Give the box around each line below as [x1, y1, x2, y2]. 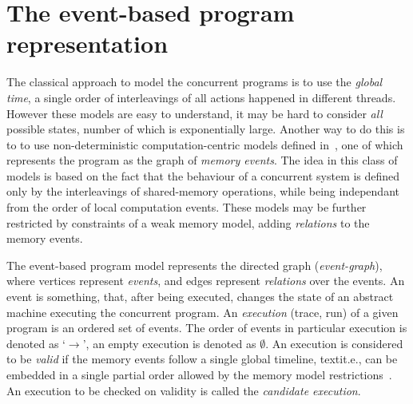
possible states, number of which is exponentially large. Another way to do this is [6, 121, 405, 137]
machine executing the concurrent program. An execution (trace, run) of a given [6, 303, 399, 320]
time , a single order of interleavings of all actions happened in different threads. [6, 89, 396, 105]
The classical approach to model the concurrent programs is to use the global [6, 73, 383, 90]
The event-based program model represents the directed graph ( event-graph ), [6, 256, 383, 273]
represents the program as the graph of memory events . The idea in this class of [6, 152, 398, 168]
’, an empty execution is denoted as [82, 335, 256, 351]
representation [6, 27, 169, 60]
